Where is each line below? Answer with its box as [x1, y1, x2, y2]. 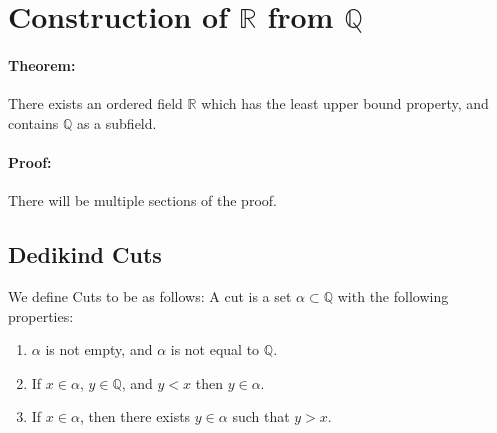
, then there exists [79, 406, 191, 427]
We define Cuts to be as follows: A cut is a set [8, 285, 292, 306]
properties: [8, 305, 74, 326]
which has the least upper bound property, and [201, 93, 489, 114]
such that [232, 406, 290, 427]
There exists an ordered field [8, 93, 183, 114]
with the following [337, 285, 449, 306]
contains [8, 112, 59, 133]
